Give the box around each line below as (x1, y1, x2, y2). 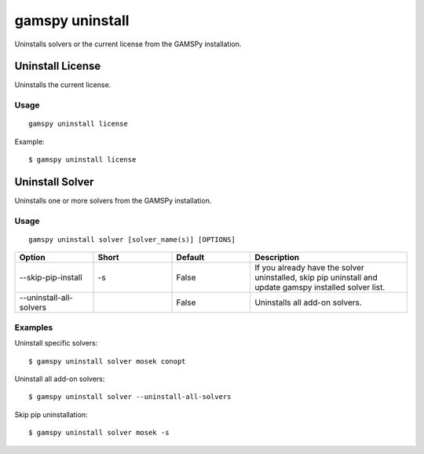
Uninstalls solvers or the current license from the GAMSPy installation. (14, 39, 242, 49)
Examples (14, 322, 53, 333)
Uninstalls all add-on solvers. (254, 297, 363, 308)
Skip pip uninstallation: (14, 409, 88, 419)
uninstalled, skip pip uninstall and (254, 272, 378, 283)
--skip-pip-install (19, 272, 82, 283)
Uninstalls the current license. (14, 80, 111, 90)
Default (176, 252, 205, 263)
